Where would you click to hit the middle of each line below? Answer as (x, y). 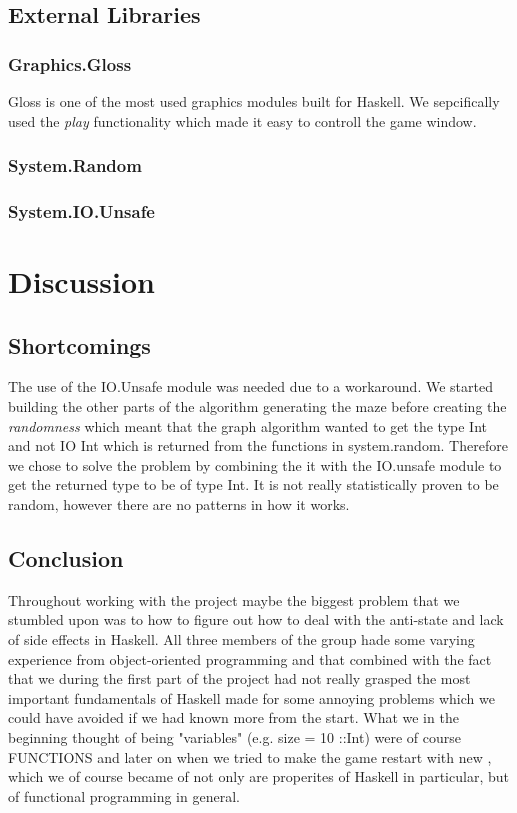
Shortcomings (79, 344)
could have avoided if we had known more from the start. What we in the (233, 717)
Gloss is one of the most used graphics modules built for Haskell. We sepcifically (254, 101)
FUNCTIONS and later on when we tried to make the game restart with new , (250, 756)
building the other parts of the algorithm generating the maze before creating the (257, 406)
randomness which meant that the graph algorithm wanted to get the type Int (247, 425)
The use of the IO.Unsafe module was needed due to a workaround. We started (250, 386)
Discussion (81, 281)
